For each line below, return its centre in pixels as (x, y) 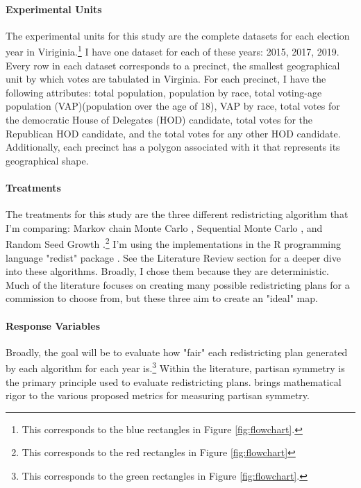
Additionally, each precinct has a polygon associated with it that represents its (173, 147)
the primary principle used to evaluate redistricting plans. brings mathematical (174, 381)
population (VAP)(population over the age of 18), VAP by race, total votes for (173, 106)
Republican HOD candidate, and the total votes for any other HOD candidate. (173, 133)
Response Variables (53, 325)
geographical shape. (47, 160)
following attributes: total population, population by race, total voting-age (164, 92)
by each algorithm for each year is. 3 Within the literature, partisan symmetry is (175, 367)
